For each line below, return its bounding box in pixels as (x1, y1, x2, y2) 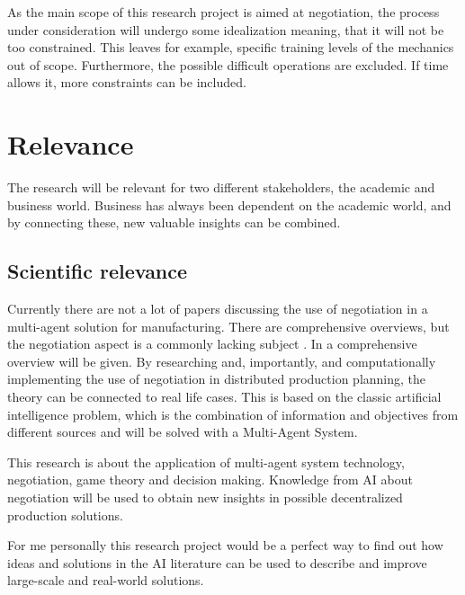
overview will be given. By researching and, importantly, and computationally (7, 351, 436, 370)
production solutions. (7, 505, 123, 524)
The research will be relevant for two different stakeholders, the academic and (7, 178, 435, 197)
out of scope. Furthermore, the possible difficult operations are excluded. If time (7, 55, 449, 74)
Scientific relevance (7, 257, 188, 285)
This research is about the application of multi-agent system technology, (7, 452, 405, 471)
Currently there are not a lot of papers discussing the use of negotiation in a (7, 299, 428, 318)
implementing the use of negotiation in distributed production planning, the (7, 369, 426, 388)
